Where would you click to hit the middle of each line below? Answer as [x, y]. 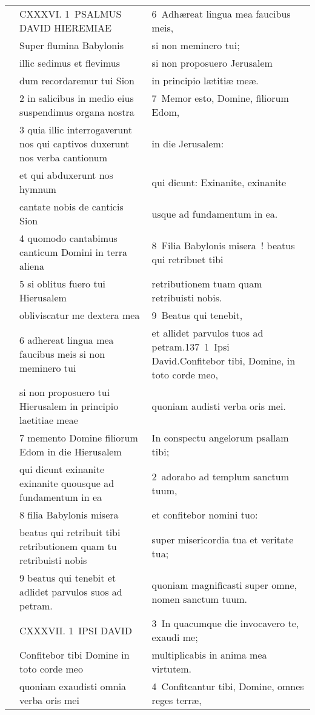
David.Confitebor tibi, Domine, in [224, 361]
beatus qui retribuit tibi [70, 532]
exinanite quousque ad [67, 483]
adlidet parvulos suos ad [71, 592]
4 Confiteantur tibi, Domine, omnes [228, 686]
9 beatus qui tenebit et [68, 578]
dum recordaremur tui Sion [77, 80]
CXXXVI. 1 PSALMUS [71, 14]
